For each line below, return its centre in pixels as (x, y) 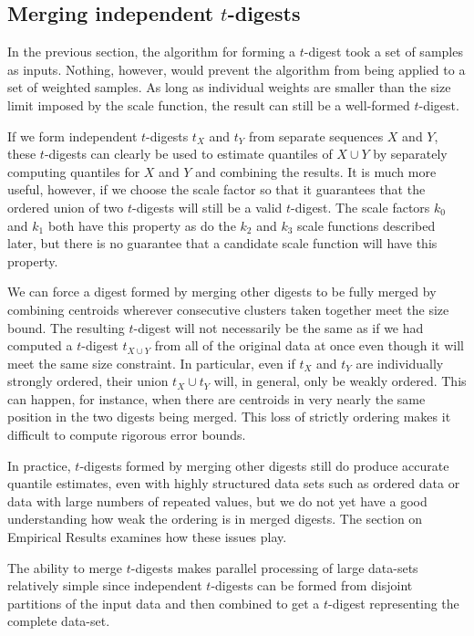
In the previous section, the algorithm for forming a (152, 52)
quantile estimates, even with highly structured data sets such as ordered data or (234, 483)
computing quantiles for (74, 171)
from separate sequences (316, 136)
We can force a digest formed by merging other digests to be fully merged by (222, 292)
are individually (400, 363)
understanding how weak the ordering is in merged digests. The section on (215, 519)
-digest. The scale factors (361, 207)
